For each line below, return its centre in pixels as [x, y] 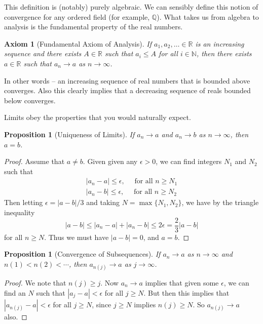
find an [15, 292]
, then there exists [224, 53]
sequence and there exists [43, 53]
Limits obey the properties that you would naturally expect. [98, 117]
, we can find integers [189, 161]
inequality [20, 212]
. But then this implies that [186, 292]
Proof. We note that [35, 282]
